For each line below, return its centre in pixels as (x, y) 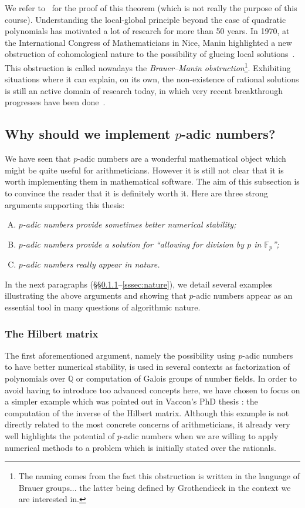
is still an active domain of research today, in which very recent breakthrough (144, 90)
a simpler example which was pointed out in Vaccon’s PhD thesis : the (131, 401)
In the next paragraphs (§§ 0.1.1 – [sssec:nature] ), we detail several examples (138, 284)
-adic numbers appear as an (243, 295)
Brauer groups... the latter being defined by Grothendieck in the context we (155, 487)
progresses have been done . (55, 102)
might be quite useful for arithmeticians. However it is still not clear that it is (144, 170)
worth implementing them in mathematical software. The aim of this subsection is (152, 181)
